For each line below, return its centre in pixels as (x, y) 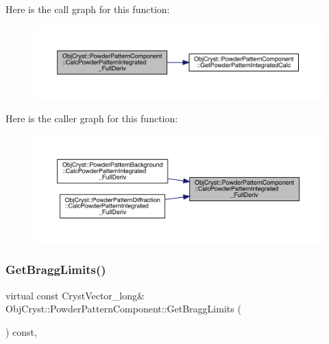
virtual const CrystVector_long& (75, 295)
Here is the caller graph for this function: (92, 118)
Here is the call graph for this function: (88, 9)
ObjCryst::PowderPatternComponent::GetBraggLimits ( (123, 309)
